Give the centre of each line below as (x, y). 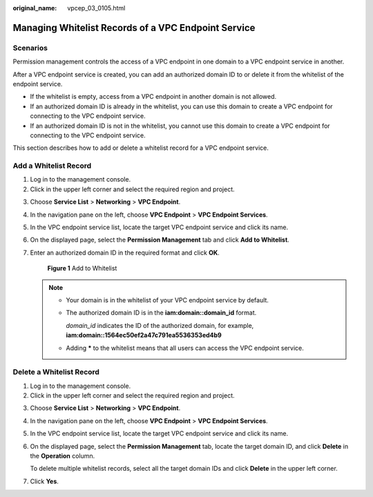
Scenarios (30, 48)
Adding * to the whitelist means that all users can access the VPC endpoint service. (185, 348)
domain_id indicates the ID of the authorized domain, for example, (160, 325)
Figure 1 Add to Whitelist (82, 269)
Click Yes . (44, 481)
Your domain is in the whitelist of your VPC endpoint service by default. (168, 300)
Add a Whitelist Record (52, 166)
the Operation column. (63, 456)
